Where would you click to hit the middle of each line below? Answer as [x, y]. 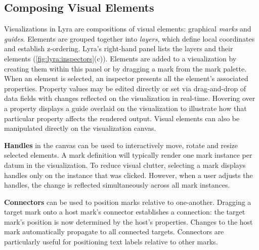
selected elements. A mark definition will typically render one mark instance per [128, 155]
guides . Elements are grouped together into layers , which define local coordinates [129, 38]
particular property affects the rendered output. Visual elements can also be [122, 118]
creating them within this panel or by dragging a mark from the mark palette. [125, 68]
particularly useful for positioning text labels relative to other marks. [111, 242]
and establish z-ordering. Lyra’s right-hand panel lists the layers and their [119, 48]
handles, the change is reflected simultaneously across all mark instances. [117, 185]
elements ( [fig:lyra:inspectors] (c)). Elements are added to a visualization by [120, 58]
